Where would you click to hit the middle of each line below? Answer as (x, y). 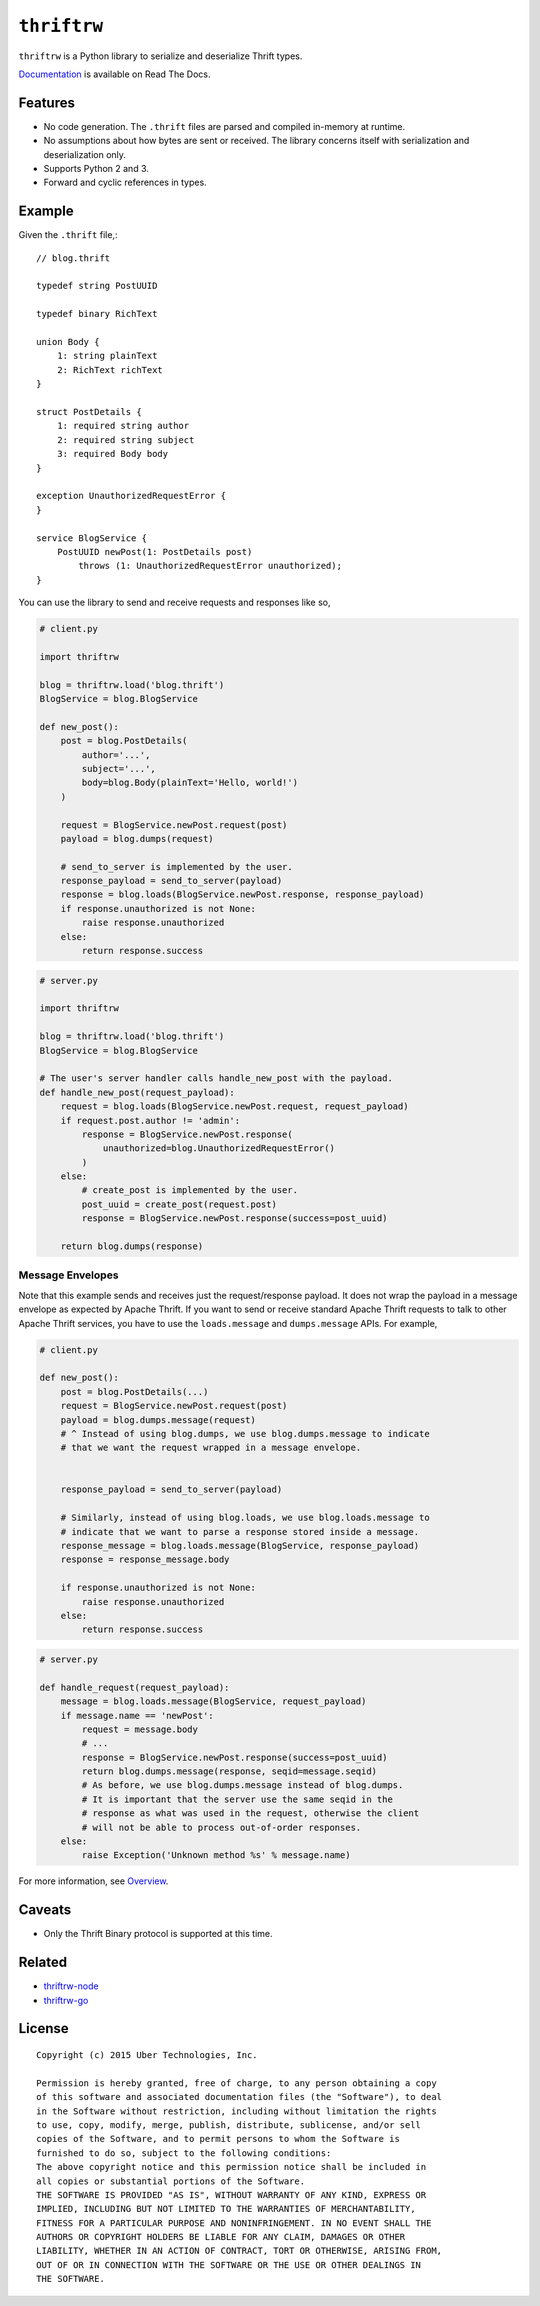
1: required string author (123, 426)
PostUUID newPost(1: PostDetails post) (154, 551)
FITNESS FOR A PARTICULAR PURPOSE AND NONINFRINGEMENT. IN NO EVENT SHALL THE (234, 2223)
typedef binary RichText (97, 314)
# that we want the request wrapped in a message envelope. (211, 1448)
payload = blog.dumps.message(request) (158, 1419)
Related (43, 1962)
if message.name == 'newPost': (137, 1715)
